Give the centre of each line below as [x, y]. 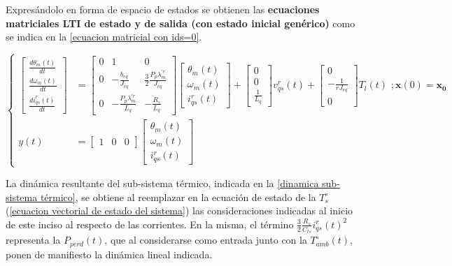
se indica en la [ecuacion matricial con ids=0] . [104, 37]
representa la [33, 240]
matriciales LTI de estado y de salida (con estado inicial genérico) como [181, 23]
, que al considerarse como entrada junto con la [206, 240]
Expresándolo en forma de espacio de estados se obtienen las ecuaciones [163, 9]
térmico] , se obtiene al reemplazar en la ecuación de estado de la [178, 197]
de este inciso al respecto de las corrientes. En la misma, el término [150, 224]
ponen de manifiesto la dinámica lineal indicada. [109, 254]
